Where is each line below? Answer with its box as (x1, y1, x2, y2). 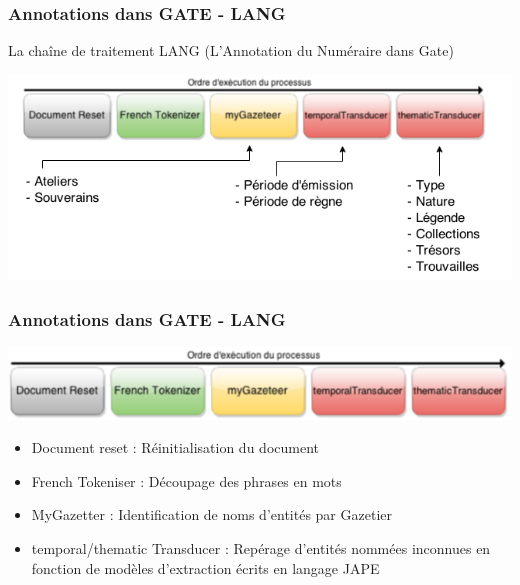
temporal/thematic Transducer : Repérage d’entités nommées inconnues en (31, 538, 491, 559)
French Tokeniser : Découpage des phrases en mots (31, 470, 342, 491)
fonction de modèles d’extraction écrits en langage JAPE (31, 557, 380, 578)
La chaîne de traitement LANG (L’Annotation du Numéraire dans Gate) (8, 40, 454, 61)
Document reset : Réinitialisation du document (31, 437, 319, 458)
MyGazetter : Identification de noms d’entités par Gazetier (31, 504, 392, 525)
